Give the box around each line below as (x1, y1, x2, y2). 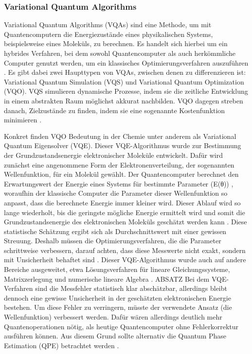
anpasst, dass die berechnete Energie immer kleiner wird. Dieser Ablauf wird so (4, 197, 241, 207)
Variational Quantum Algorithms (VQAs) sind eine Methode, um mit (4, 19, 212, 30)
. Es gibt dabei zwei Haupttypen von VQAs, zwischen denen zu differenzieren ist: (4, 67, 246, 77)
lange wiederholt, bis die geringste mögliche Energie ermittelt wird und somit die (4, 207, 245, 217)
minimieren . (4, 115, 42, 125)
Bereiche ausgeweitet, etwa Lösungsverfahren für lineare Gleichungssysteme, (4, 264, 230, 274)
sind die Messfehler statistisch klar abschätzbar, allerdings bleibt (35, 283, 227, 293)
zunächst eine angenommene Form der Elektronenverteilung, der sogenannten (4, 159, 234, 169)
